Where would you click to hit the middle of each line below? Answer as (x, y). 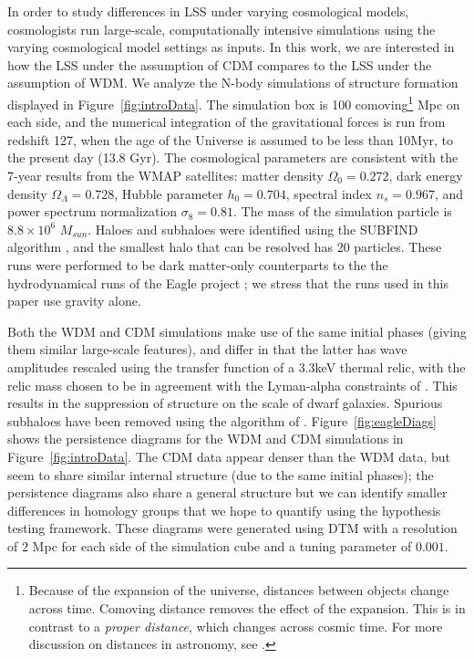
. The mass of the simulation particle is (343, 211)
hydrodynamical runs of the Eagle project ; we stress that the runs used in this (228, 282)
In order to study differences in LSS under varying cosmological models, (208, 11)
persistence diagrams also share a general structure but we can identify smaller (227, 492)
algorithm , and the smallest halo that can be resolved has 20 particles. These (225, 247)
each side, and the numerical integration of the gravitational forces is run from (227, 122)
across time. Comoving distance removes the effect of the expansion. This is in (247, 608)
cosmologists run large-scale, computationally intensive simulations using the (222, 29)
